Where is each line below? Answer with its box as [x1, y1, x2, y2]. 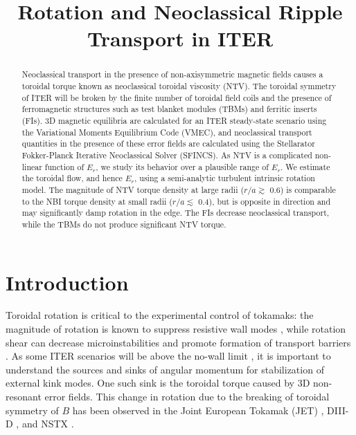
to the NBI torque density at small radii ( [21, 195, 172, 207]
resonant [6, 389, 42, 404]
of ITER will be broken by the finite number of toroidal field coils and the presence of [21, 91, 332, 103]
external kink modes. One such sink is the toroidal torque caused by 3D [6, 376, 310, 390]
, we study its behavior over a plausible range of [96, 160, 269, 172]
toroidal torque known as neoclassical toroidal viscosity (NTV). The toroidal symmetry [21, 80, 337, 92]
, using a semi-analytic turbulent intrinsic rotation [134, 172, 315, 184]
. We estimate [281, 160, 330, 172]
